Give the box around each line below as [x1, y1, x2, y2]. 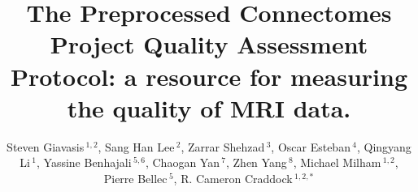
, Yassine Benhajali [37, 154, 132, 171]
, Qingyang [356, 138, 411, 155]
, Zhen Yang [226, 154, 287, 171]
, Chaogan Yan [145, 154, 220, 171]
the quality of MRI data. [67, 91, 351, 124]
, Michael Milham [293, 154, 381, 171]
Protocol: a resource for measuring [10, 59, 407, 92]
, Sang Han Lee [98, 138, 175, 155]
